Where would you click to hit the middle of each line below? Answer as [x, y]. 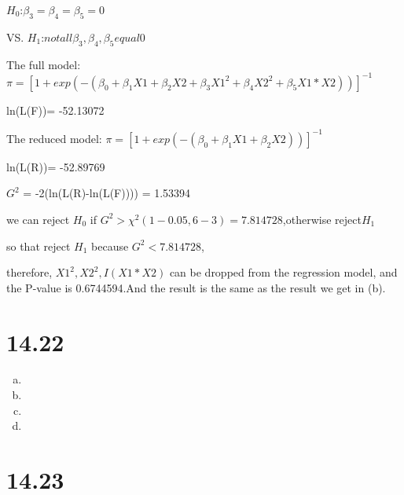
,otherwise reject [322, 219]
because [110, 246]
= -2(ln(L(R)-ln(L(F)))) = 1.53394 [107, 193]
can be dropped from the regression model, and [283, 272]
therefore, [29, 272]
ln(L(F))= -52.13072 [55, 110]
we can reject [38, 219]
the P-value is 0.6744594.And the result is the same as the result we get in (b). [196, 287]
